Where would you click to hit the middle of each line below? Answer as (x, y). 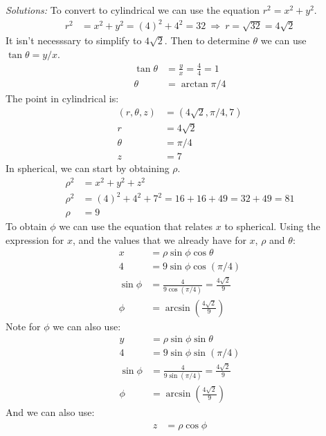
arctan (194, 84)
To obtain (26, 226)
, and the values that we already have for (159, 239)
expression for (35, 239)
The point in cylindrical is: (62, 98)
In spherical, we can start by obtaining (88, 168)
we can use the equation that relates (136, 226)
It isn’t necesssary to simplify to (74, 40)
